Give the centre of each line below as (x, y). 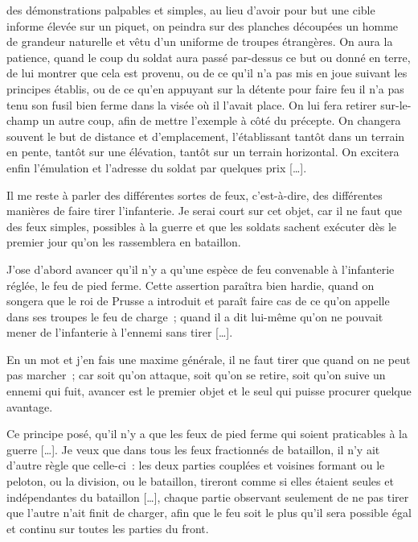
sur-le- (396, 104)
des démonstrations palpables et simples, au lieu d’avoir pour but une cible (191, 10)
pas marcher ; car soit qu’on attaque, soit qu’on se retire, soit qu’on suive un (196, 375)
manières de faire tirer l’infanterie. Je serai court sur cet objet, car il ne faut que (204, 211)
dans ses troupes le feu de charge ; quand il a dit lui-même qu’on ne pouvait (195, 316)
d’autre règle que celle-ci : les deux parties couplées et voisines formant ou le (196, 465)
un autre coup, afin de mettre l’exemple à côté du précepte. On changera (221, 120)
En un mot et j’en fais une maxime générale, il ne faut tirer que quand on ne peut (209, 359)
